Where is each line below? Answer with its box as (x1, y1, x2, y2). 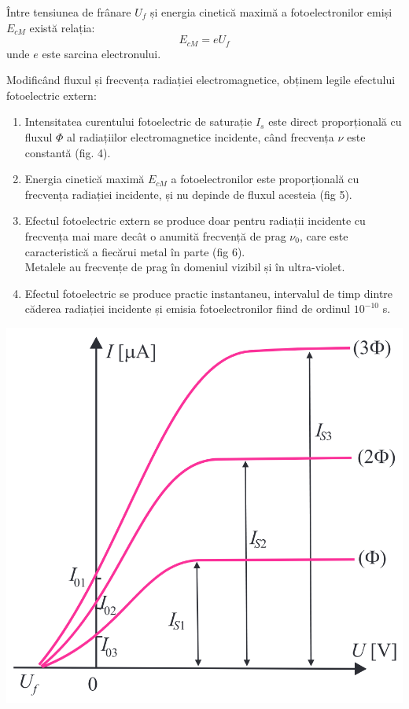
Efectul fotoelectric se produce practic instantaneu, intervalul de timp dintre (24, 285, 393, 301)
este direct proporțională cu (268, 113, 402, 130)
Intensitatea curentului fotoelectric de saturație (24, 113, 252, 130)
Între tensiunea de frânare (6, 4, 131, 20)
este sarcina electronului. (42, 45, 161, 61)
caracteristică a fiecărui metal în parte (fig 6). (24, 243, 245, 259)
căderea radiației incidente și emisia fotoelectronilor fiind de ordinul (24, 300, 351, 317)
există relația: (29, 19, 95, 35)
